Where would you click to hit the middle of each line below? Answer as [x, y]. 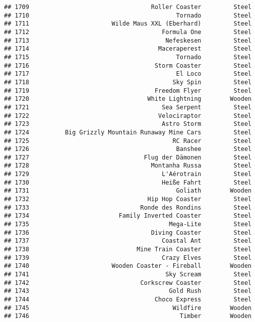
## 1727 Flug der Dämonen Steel [128, 157]
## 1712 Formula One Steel [128, 32]
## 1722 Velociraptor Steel [128, 116]
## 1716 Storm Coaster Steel [128, 65]
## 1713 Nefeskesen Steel [128, 40]
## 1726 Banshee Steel [128, 149]
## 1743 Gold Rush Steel [128, 291]
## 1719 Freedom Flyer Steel [128, 91]
